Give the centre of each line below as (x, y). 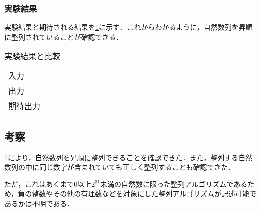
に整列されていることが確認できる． (64, 36)
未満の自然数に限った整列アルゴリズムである (174, 184)
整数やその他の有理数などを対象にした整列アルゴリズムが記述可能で (144, 194)
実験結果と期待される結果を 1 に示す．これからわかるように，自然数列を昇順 (128, 27)
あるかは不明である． (39, 203)
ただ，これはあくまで (39, 184)
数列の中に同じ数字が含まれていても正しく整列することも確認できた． (120, 167)
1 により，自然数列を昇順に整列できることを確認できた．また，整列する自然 (128, 157)
